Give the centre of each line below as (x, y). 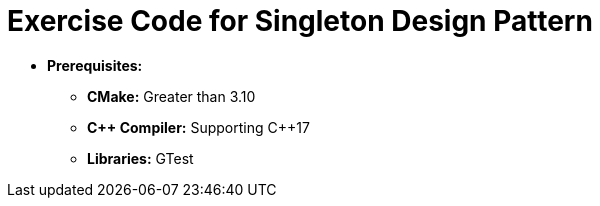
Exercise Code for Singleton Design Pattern (300, 21)
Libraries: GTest (140, 158)
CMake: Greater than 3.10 (171, 96)
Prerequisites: (95, 65)
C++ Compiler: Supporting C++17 (198, 127)
